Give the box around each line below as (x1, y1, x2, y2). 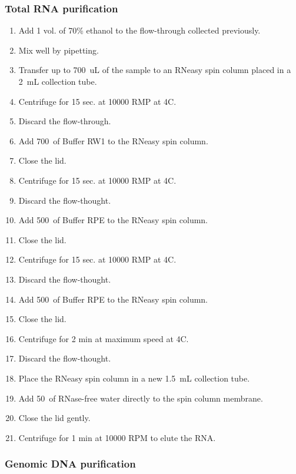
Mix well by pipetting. (18, 44, 99, 56)
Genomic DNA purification (5, 456, 136, 471)
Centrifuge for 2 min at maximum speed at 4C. (18, 332, 189, 344)
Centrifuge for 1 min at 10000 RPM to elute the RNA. (18, 431, 216, 443)
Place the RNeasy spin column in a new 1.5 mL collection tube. (18, 372, 250, 384)
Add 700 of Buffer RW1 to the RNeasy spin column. (18, 134, 208, 147)
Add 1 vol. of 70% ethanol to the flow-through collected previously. (18, 24, 261, 37)
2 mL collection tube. (18, 75, 97, 87)
